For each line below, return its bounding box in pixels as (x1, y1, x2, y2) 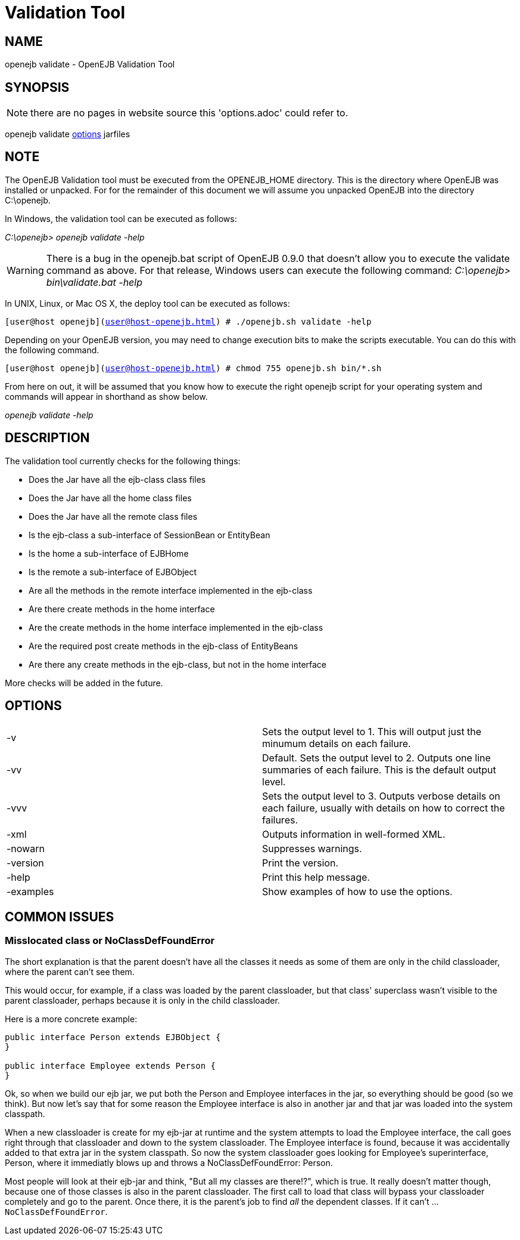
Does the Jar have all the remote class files (29, 511, 198, 522)
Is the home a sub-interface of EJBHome (29, 548, 189, 559)
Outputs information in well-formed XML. (262, 828, 446, 840)
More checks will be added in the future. (5, 677, 163, 688)
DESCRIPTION (5, 430, 90, 446)
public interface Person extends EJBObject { (5, 1032, 221, 1042)
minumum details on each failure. (262, 737, 411, 749)
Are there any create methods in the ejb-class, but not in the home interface (29, 659, 327, 670)
